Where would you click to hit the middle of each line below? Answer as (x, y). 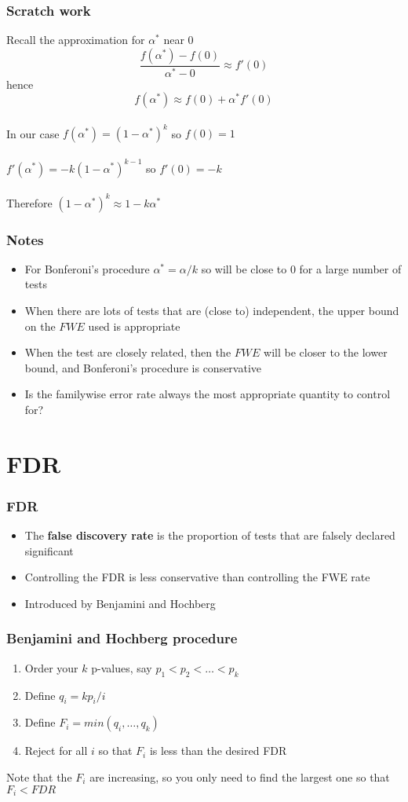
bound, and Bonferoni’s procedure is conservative (143, 367)
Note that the (39, 776)
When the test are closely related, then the (128, 352)
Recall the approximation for (76, 40)
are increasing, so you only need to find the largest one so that (240, 776)
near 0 (178, 40)
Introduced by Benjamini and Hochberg (120, 603)
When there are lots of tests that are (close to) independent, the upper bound (212, 310)
